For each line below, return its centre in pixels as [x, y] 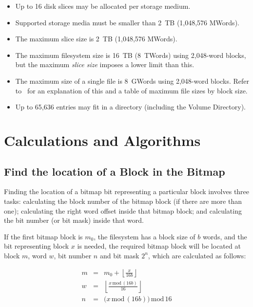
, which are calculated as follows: [197, 255]
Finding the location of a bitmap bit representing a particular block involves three [127, 191]
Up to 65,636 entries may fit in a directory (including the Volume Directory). [131, 107]
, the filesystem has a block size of [145, 236]
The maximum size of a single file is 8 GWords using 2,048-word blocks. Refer [132, 81]
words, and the [225, 236]
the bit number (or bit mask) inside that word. [74, 220]
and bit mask [119, 255]
